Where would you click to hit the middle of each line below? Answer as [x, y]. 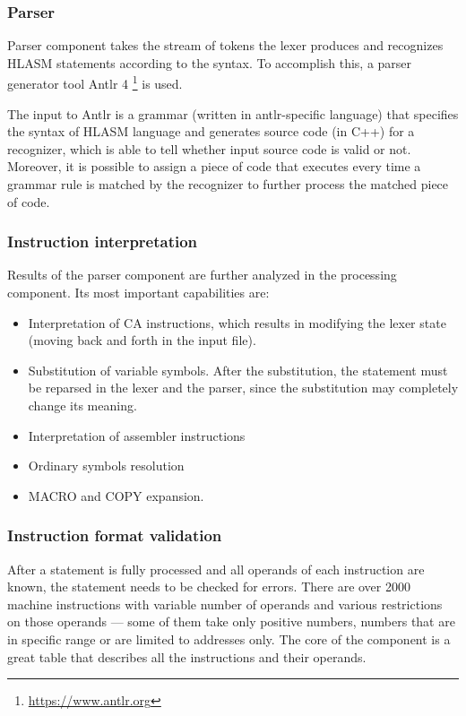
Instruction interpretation [103, 242]
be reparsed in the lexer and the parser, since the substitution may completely [243, 388]
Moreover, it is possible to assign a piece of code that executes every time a [214, 166]
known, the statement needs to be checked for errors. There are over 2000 [209, 587]
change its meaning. [82, 405]
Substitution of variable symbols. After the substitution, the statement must [238, 370]
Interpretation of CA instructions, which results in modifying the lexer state [237, 322]
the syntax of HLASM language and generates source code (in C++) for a [211, 131]
